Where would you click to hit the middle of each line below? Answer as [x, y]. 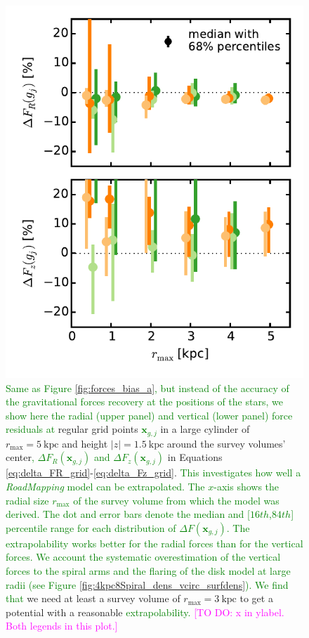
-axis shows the [246, 487]
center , [20, 457]
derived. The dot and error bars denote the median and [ [128, 514]
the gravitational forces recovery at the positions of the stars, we [144, 402]
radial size [27, 500]
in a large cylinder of [205, 429]
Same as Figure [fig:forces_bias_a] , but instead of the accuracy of [147, 388]
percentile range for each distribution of [91, 527]
